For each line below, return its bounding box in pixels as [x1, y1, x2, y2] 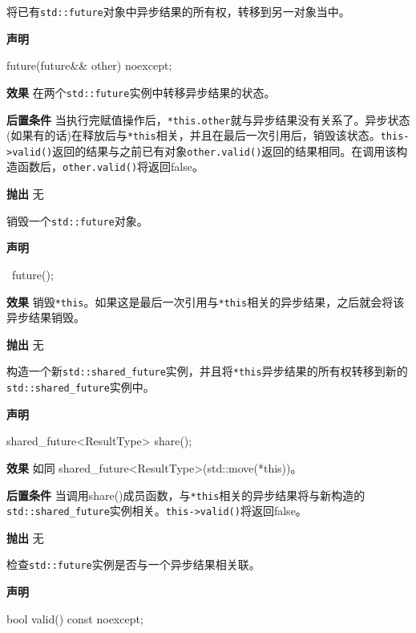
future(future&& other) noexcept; [6, 57, 172, 74]
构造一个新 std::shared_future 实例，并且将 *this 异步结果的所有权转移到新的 [6, 363, 408, 379]
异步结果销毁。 [6, 309, 85, 326]
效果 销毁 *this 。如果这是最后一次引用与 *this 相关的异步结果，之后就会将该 [6, 293, 405, 310]
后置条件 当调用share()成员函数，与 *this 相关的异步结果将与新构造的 [6, 486, 366, 503]
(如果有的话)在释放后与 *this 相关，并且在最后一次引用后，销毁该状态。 [6, 127, 381, 144]
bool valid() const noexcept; [6, 610, 143, 627]
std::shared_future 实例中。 [6, 379, 155, 396]
